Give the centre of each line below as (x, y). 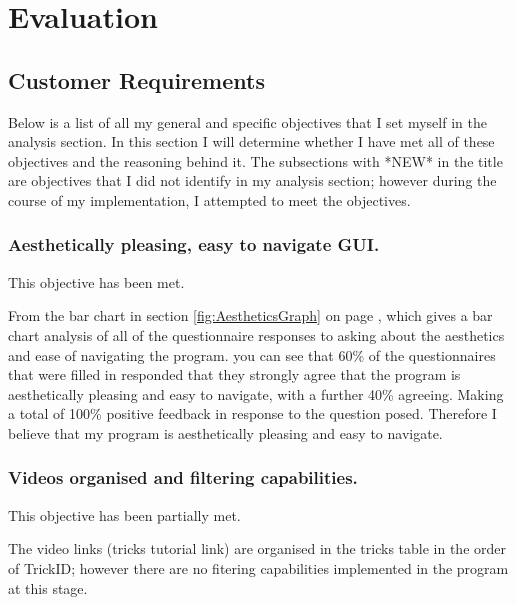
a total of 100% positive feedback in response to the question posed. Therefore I (252, 413)
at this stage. (48, 587)
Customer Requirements (136, 79)
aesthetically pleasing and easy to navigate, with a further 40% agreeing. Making (256, 393)
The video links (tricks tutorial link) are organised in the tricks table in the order (257, 548)
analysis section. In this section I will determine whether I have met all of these (251, 141)
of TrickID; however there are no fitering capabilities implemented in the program (258, 567)
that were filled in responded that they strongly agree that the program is (234, 374)
